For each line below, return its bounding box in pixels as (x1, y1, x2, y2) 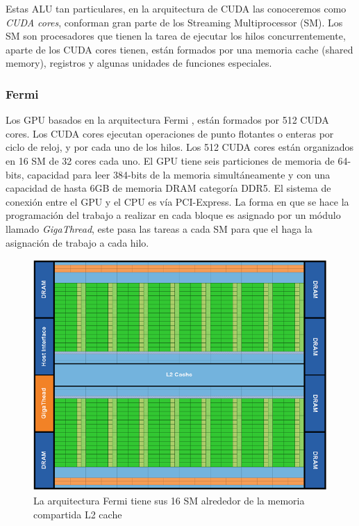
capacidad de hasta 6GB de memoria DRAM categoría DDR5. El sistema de (6, 181, 331, 195)
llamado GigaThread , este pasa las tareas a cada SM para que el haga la (6, 221, 312, 236)
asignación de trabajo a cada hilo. (6, 235, 149, 249)
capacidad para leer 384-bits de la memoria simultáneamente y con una (27, 167, 331, 181)
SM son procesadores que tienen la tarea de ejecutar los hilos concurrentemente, (6, 28, 346, 43)
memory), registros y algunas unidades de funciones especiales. (6, 56, 272, 70)
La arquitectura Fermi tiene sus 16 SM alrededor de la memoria (33, 493, 305, 507)
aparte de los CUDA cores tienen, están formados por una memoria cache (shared (6, 42, 353, 56)
